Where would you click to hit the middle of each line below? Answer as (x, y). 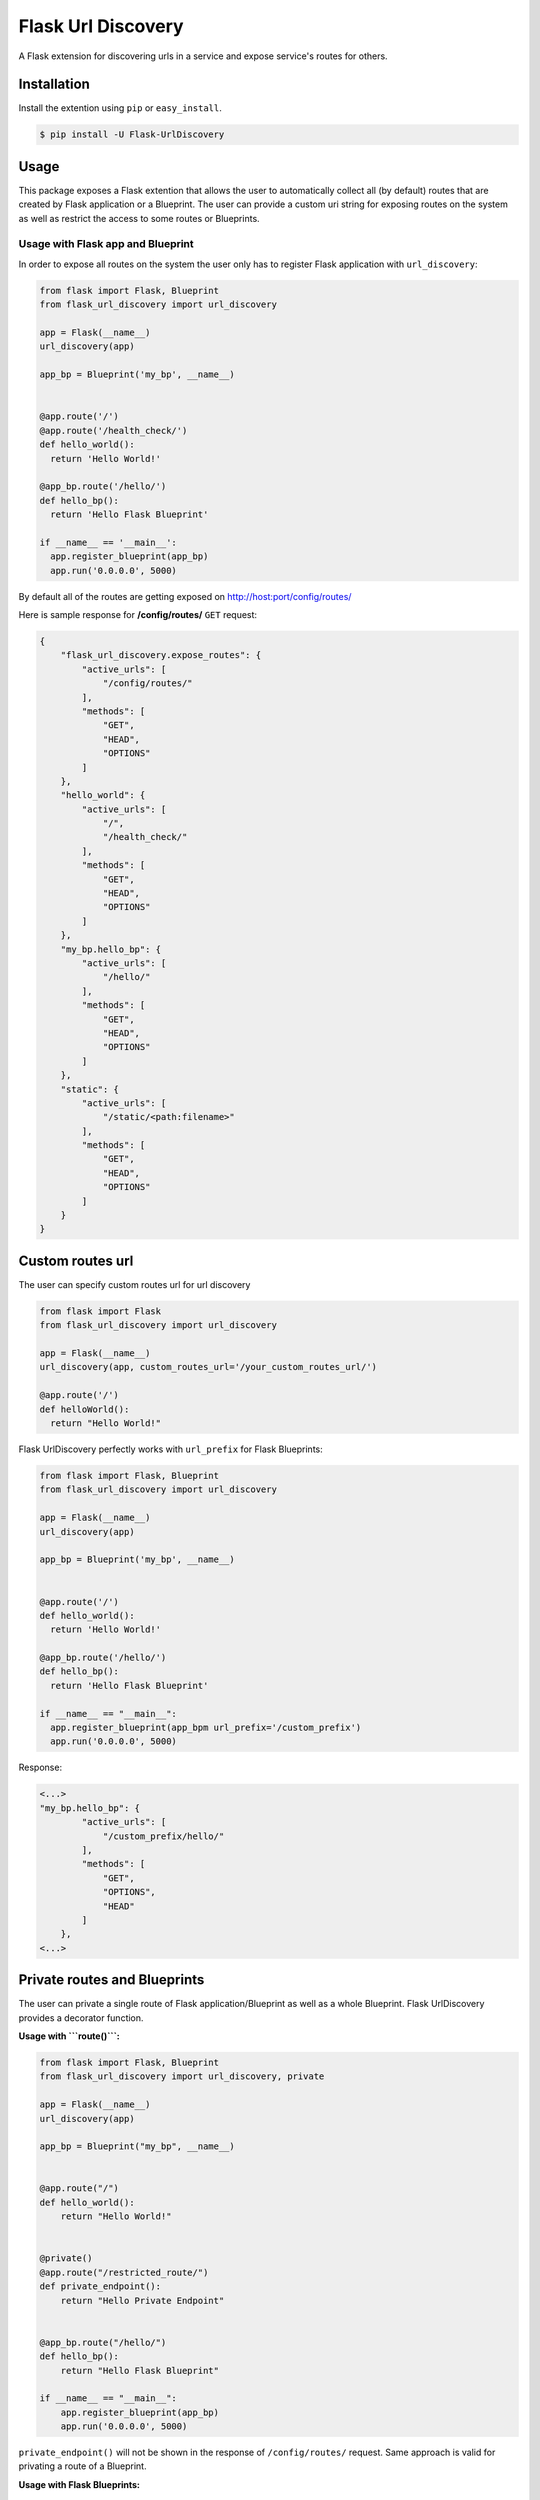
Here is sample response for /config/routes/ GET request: (138, 615)
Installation (54, 84)
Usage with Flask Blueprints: (79, 2484)
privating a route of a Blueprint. (82, 2466)
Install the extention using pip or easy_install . (120, 108)
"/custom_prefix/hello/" (163, 1836)
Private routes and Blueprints (111, 1980)
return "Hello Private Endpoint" (142, 2300)
